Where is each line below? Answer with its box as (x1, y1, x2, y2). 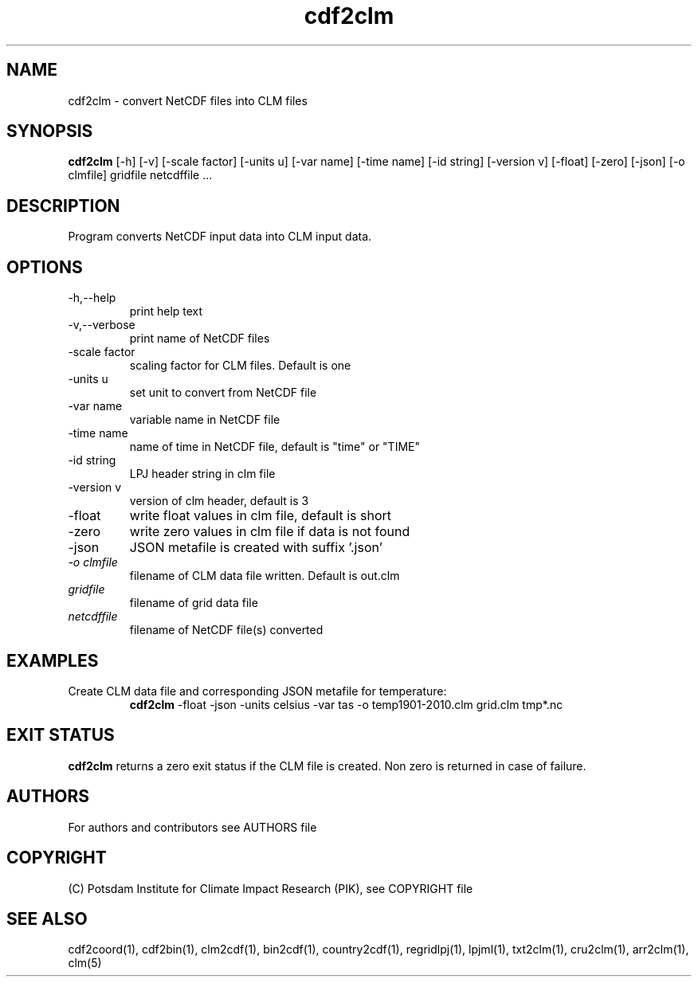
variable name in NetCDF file (129, 413, 280, 427)
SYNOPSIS (6, 121, 93, 142)
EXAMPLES (6, 650, 99, 671)
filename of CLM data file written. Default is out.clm (129, 569, 400, 583)
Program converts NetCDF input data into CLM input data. (68, 229, 372, 244)
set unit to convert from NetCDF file (129, 386, 317, 400)
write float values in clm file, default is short (129, 507, 391, 524)
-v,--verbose (68, 318, 135, 332)
